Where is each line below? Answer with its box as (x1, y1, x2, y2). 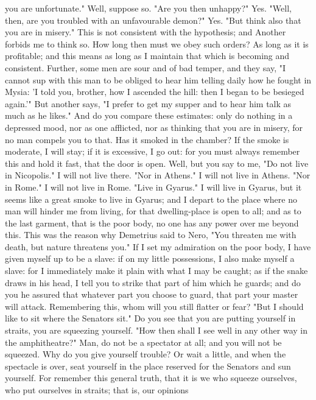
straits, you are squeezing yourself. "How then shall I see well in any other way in (5, 324, 307, 337)
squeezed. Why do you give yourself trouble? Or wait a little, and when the (5, 348, 286, 360)
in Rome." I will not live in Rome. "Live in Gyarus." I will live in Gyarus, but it (5, 180, 302, 193)
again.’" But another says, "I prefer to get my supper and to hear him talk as (5, 97, 292, 110)
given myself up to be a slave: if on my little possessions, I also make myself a (5, 252, 295, 265)
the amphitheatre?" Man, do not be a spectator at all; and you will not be (5, 335, 282, 348)
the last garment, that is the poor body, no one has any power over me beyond (5, 216, 299, 229)
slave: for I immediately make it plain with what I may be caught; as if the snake (5, 264, 308, 277)
